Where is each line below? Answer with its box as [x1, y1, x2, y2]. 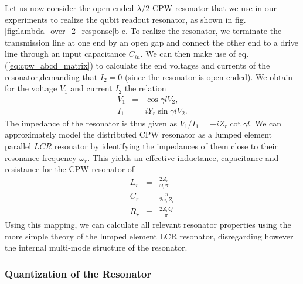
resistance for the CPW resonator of [5, 163, 135, 175]
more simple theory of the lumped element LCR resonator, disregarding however [5, 230, 294, 242]
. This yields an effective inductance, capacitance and [87, 151, 279, 163]
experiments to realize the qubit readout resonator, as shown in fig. [5, 13, 246, 25]
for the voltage [5, 82, 57, 94]
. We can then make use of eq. [140, 47, 249, 60]
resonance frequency [5, 151, 77, 163]
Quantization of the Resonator [5, 266, 152, 280]
